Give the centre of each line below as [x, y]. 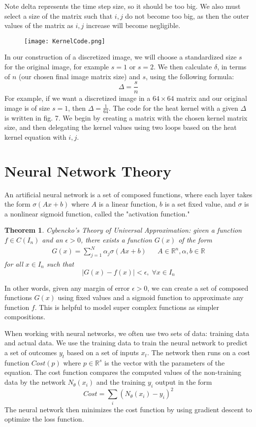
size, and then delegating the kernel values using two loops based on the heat [121, 127]
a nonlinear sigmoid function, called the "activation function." [97, 213]
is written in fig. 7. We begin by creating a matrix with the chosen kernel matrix [126, 117]
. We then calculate [183, 67]
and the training [121, 382]
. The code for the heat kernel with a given [173, 107]
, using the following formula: [190, 76]
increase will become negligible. [133, 25]
